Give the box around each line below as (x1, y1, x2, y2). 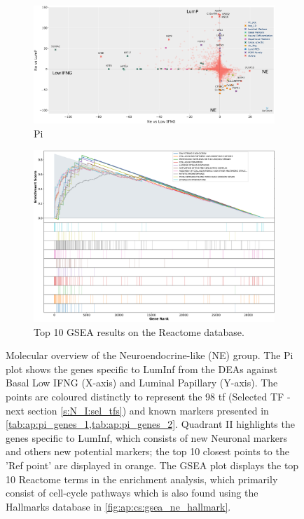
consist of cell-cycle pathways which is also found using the (6, 485, 258, 500)
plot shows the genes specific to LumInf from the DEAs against (6, 361, 277, 376)
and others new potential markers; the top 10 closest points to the (6, 444, 289, 459)
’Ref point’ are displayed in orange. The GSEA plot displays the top (6, 457, 299, 472)
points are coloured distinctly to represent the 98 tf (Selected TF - (6, 389, 291, 404)
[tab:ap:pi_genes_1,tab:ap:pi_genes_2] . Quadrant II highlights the (6, 417, 295, 431)
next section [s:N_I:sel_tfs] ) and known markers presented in (6, 403, 269, 417)
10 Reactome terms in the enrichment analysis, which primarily (6, 471, 278, 486)
